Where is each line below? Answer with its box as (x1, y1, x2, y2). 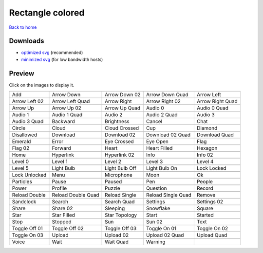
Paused (105, 178, 122, 185)
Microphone (105, 172, 132, 179)
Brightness (105, 118, 130, 125)
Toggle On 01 (146, 225, 177, 232)
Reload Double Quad (52, 192, 99, 199)
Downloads (9, 37, 44, 45)
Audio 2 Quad (146, 111, 178, 118)
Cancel (146, 118, 163, 125)
